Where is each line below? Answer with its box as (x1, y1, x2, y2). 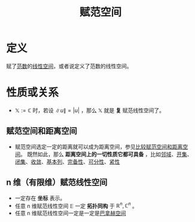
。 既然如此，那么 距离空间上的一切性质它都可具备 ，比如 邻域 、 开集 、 (20, 151, 193, 158)
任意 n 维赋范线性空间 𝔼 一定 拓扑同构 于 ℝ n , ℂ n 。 (14, 201, 138, 209)
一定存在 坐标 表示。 (14, 194, 66, 202)
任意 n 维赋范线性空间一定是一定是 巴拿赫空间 (14, 209, 126, 217)
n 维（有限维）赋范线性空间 (6, 178, 108, 188)
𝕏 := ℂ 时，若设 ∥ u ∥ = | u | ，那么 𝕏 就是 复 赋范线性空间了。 (14, 106, 164, 114)
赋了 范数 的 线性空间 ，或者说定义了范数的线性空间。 (6, 62, 132, 70)
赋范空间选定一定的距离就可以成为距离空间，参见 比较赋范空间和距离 (14, 143, 183, 150)
